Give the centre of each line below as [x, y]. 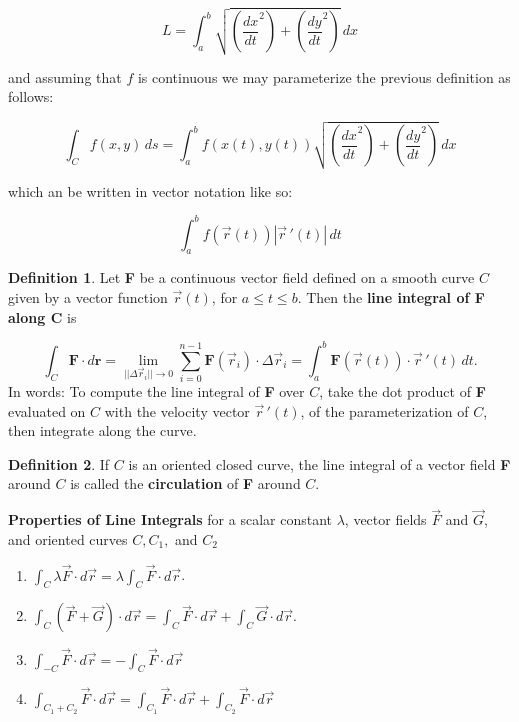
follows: [31, 96]
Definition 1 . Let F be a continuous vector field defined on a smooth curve [241, 277]
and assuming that [65, 76]
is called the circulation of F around [185, 483]
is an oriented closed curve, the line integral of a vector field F [319, 463]
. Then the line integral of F [391, 297]
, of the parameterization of [384, 410]
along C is [42, 316]
